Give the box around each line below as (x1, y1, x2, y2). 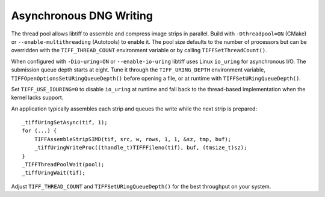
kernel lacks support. (11, 94, 64, 102)
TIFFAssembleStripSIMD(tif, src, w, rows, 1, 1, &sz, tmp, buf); (34, 136, 232, 142)
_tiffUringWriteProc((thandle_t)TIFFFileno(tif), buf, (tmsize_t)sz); (34, 144, 247, 151)
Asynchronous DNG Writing (11, 9, 153, 22)
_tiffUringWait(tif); (22, 169, 85, 177)
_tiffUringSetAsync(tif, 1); (22, 119, 108, 126)
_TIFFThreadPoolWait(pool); (22, 161, 105, 168)
